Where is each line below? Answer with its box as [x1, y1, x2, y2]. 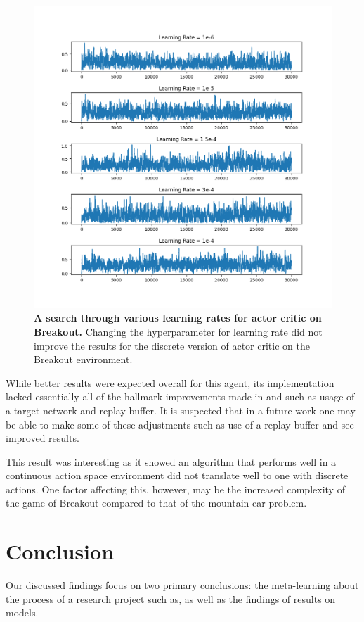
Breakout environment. [34, 352, 133, 367]
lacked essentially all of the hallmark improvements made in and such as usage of [6, 389, 355, 404]
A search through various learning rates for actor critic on [34, 310, 322, 325]
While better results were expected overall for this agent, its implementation [6, 375, 334, 390]
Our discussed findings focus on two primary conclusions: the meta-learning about [6, 578, 359, 592]
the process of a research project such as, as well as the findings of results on [6, 591, 336, 606]
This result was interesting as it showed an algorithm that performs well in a [6, 454, 337, 469]
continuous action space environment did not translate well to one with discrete [6, 468, 349, 483]
